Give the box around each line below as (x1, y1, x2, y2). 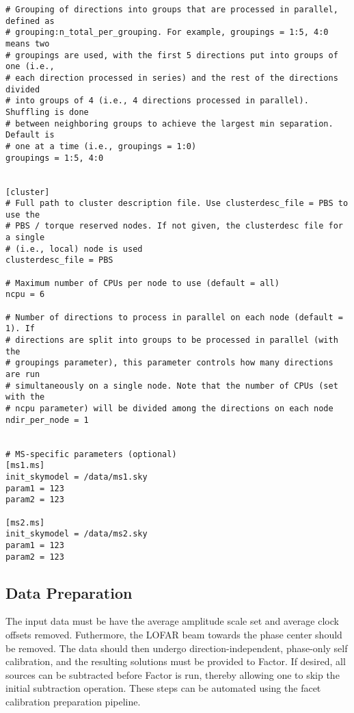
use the (5, 209, 40, 220)
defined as (5, 16, 55, 26)
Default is (5, 130, 55, 140)
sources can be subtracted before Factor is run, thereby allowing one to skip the (5, 667, 340, 682)
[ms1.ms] (5, 461, 45, 471)
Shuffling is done (5, 107, 89, 117)
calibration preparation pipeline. (5, 694, 141, 708)
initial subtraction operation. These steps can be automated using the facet (5, 681, 321, 695)
